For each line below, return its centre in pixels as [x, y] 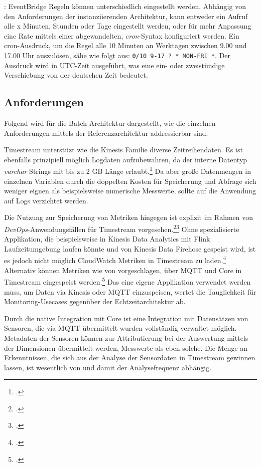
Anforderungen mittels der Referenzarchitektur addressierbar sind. [106, 133]
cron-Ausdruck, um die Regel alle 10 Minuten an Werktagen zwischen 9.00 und [125, 45]
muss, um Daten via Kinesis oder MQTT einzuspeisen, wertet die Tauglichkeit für [130, 291]
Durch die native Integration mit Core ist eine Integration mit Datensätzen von [126, 318]
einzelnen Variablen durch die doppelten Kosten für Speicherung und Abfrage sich [130, 181]
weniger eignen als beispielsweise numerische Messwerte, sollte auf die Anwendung [130, 191]
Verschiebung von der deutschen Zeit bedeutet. [76, 75]
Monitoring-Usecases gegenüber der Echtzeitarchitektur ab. [95, 301]
